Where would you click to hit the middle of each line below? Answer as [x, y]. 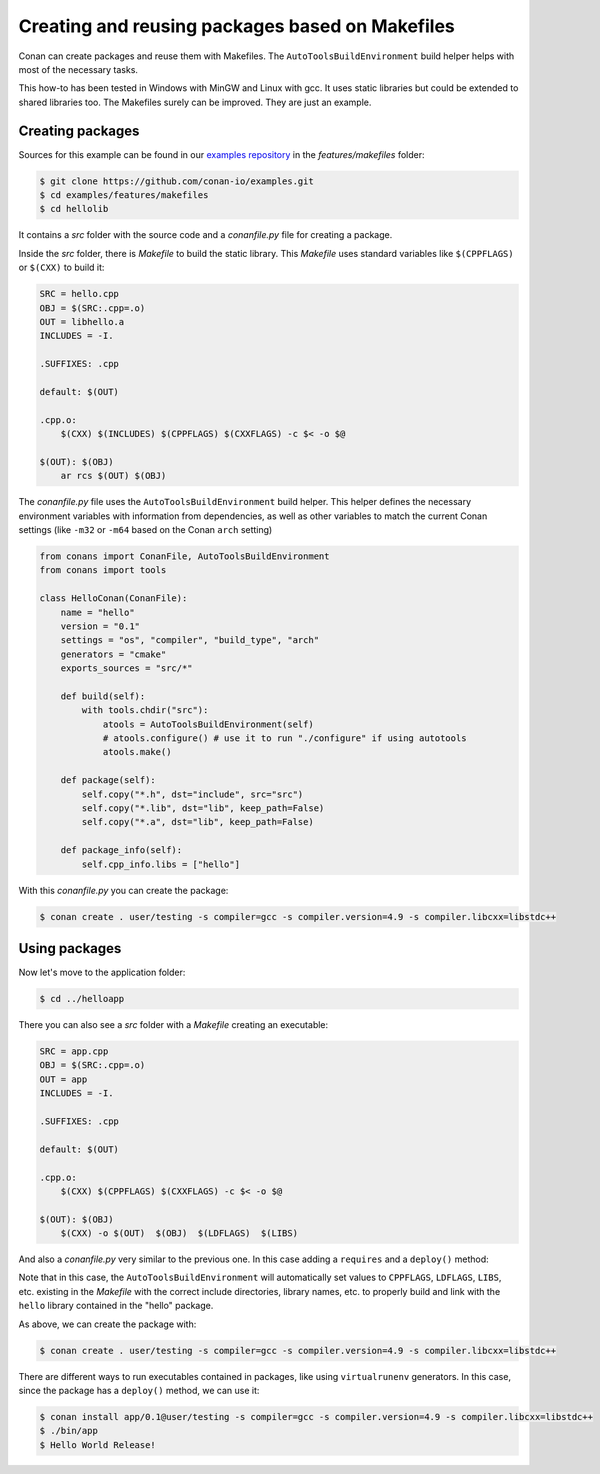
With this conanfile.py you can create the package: [123, 890]
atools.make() [137, 752]
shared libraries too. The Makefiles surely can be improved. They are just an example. [195, 102]
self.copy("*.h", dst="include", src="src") [192, 794]
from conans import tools [103, 570]
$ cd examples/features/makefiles [124, 195]
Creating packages [79, 130]
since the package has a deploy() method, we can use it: [139, 1390]
